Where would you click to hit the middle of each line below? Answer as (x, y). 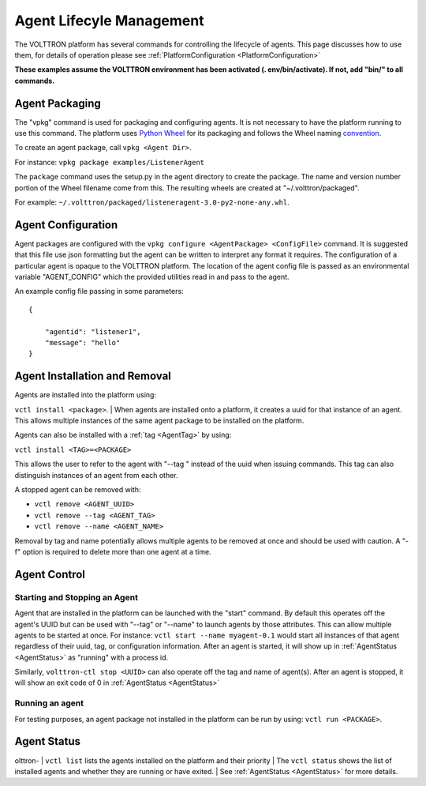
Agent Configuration (66, 225)
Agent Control (50, 574)
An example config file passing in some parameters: (99, 291)
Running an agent (49, 703)
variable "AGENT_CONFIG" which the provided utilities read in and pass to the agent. (152, 277)
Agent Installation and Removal (93, 376)
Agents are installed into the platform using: (86, 395)
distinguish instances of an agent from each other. (96, 475)
